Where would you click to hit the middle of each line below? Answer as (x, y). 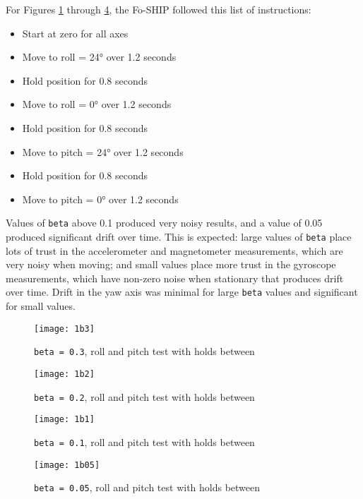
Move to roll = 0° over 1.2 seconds (97, 104)
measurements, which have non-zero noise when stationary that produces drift (175, 278)
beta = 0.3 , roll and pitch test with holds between (144, 351)
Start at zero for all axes (75, 33)
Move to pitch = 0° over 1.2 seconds (100, 199)
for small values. (41, 306)
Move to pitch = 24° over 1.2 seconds (103, 151)
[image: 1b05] (67, 465)
